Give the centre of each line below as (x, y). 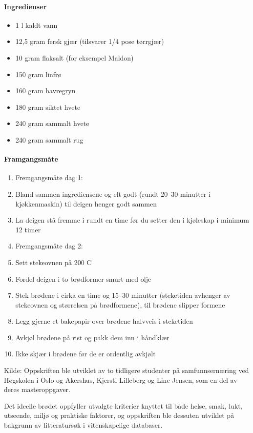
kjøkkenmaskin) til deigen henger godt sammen (86, 203)
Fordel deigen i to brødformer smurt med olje (83, 278)
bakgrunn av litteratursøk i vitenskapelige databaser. (83, 425)
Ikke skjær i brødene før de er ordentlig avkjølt (85, 354)
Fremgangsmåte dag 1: (49, 177)
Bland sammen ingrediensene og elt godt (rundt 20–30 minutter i (113, 194)
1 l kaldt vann (36, 25)
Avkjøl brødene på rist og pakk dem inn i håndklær (92, 337)
